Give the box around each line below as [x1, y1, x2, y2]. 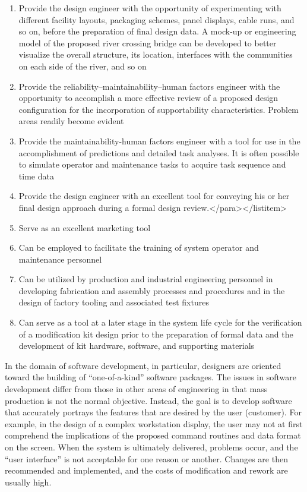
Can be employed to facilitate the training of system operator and [18, 241, 259, 254]
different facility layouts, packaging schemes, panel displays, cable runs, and [18, 13, 295, 26]
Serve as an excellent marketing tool [18, 221, 151, 234]
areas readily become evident [18, 115, 124, 127]
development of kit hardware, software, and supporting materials [18, 339, 255, 352]
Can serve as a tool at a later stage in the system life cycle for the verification [18, 316, 302, 329]
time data [18, 169, 54, 182]
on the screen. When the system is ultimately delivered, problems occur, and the [5, 441, 298, 453]
